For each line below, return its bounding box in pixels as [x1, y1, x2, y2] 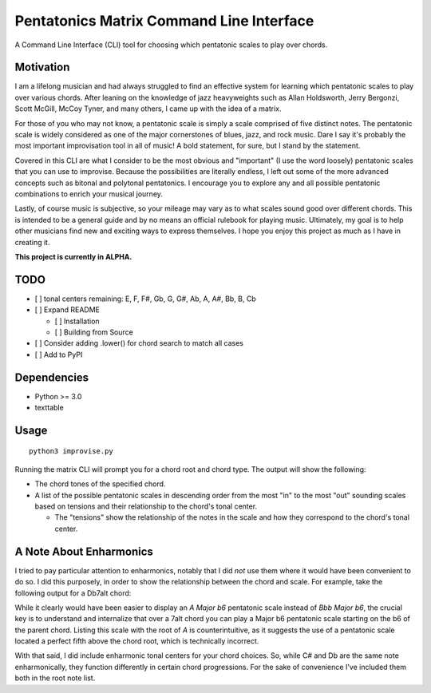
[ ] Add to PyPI [34, 350, 83, 359]
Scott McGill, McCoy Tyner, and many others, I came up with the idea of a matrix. [14, 104, 283, 113]
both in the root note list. [14, 673, 96, 683]
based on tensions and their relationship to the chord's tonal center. [34, 501, 258, 511]
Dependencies [14, 370, 89, 384]
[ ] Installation [54, 316, 100, 326]
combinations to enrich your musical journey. [14, 188, 164, 199]
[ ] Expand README [34, 305, 100, 315]
